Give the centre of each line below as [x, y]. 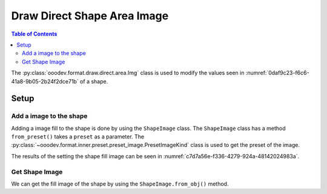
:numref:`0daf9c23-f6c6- [277, 73]
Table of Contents [34, 34]
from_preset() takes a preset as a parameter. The [78, 137]
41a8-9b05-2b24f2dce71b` [45, 81]
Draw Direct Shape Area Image [90, 16]
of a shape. [94, 81]
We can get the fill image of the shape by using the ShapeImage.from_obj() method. [120, 184]
